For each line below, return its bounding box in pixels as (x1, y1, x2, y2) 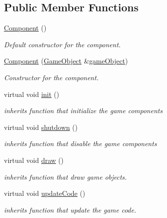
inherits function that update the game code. (4, 204, 137, 215)
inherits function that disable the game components (4, 138, 157, 149)
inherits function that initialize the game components (4, 105, 163, 116)
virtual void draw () (4, 155, 64, 165)
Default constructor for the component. (4, 39, 121, 49)
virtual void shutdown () (4, 122, 78, 132)
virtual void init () (4, 89, 59, 99)
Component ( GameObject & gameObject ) (4, 56, 128, 66)
